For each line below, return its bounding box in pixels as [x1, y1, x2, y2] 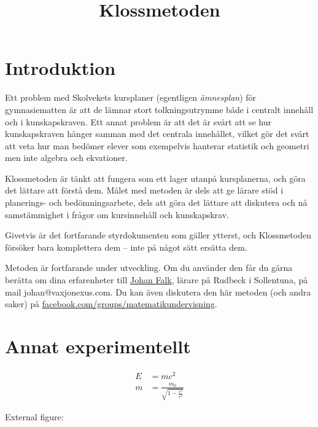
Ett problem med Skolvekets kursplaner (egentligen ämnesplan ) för [5, 91, 257, 104]
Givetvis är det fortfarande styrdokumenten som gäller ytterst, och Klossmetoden [5, 229, 311, 241]
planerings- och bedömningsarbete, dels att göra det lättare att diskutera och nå [5, 196, 308, 209]
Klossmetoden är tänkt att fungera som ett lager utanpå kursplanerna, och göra [5, 171, 306, 184]
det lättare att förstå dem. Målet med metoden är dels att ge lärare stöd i [5, 184, 284, 197]
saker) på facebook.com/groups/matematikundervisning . [5, 297, 217, 310]
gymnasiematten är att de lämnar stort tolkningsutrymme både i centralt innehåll [5, 103, 314, 116]
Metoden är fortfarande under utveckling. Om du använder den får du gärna [5, 261, 293, 274]
